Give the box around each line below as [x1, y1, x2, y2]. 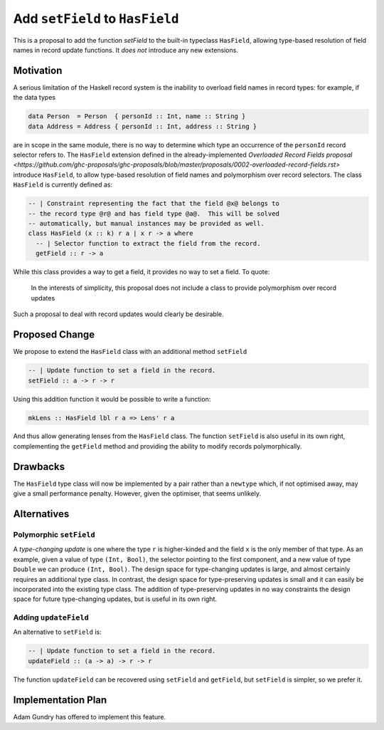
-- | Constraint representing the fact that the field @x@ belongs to [28, 199, 280, 208]
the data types [13, 93, 56, 102]
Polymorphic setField [13, 529, 95, 539]
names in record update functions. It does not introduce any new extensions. [13, 46, 238, 54]
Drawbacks [13, 460, 65, 473]
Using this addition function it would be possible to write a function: [13, 395, 211, 403]
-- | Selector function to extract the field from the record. [36, 239, 261, 247]
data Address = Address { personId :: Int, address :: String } [28, 122, 257, 130]
